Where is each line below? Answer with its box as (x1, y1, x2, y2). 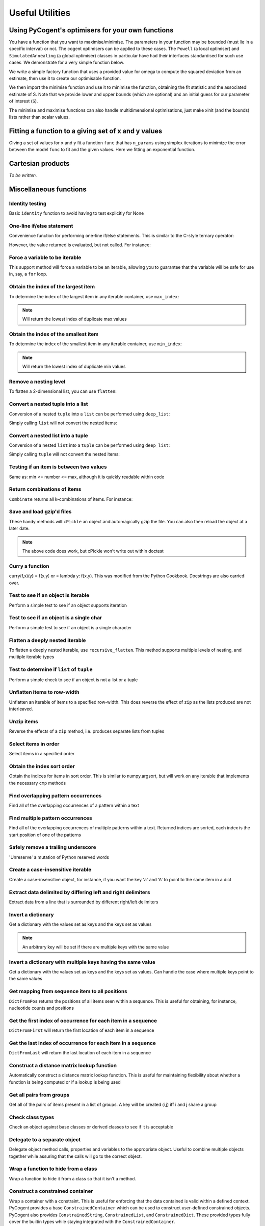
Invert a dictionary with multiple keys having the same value (9, 959, 156, 966)
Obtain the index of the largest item (9, 283, 95, 290)
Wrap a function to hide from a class (9, 1165, 98, 1172)
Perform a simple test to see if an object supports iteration (9, 602, 127, 608)
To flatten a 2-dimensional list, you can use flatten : (9, 388, 117, 394)
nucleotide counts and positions (9, 1005, 74, 1011)
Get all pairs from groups (9, 1091, 70, 1098)
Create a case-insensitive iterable (9, 866, 92, 873)
